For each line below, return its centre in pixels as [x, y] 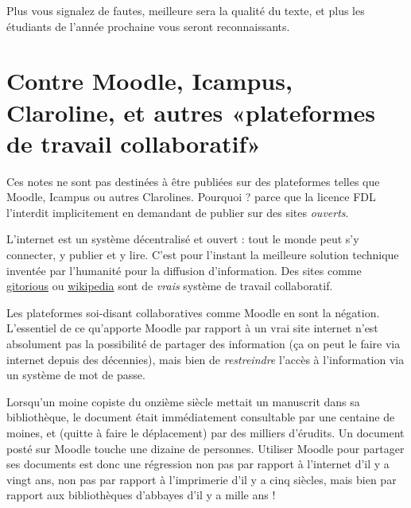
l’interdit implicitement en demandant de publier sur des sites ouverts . [178, 212]
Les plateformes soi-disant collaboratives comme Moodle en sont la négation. [193, 312]
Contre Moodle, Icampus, [149, 81]
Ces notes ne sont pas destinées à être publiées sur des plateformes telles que [193, 181]
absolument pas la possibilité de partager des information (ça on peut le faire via [204, 344]
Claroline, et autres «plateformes [191, 112]
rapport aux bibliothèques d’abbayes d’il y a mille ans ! [141, 495]
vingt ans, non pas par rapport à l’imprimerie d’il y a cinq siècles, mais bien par [202, 479]
